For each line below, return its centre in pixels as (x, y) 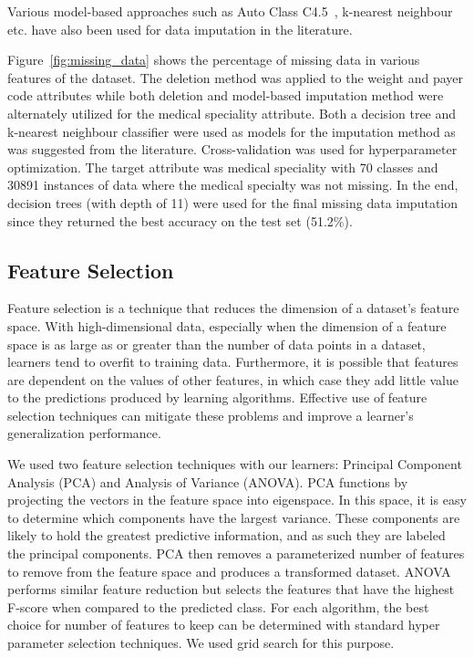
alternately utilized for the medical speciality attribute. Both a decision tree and (232, 113)
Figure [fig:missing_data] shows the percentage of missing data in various (214, 60)
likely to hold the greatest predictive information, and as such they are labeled (227, 535)
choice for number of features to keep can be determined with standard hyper (224, 625)
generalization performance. (84, 433)
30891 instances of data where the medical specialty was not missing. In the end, (233, 185)
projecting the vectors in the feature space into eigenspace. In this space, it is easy (237, 500)
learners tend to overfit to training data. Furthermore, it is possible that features (233, 362)
